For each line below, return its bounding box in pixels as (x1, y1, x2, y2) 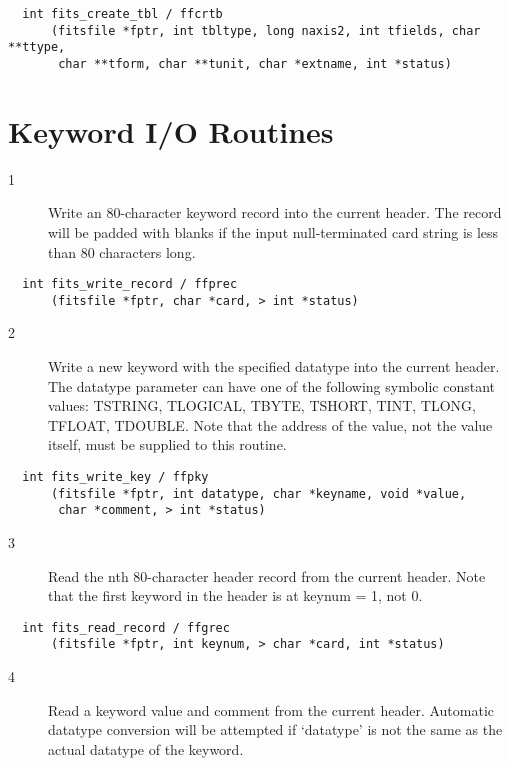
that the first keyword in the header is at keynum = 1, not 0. (48, 585, 423, 606)
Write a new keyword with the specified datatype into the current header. (48, 356, 500, 377)
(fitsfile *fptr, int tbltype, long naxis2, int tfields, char (50, 23, 481, 38)
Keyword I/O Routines (8, 110, 334, 151)
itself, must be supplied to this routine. (48, 434, 287, 455)
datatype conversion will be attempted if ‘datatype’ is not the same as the (48, 719, 503, 740)
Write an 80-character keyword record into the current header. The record (48, 202, 502, 223)
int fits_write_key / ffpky (22, 470, 209, 484)
